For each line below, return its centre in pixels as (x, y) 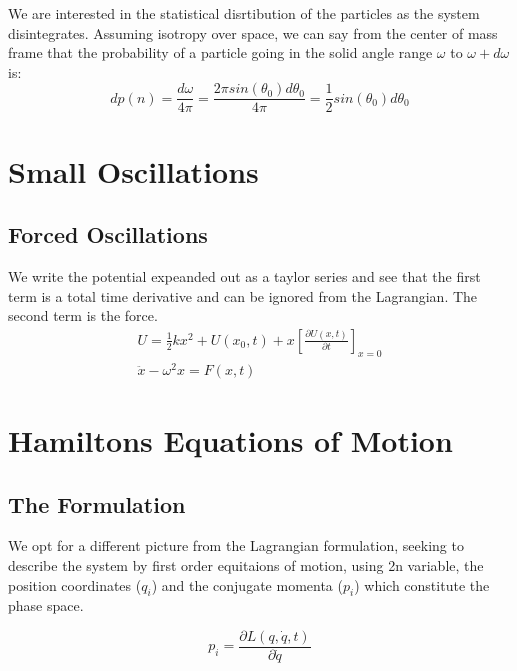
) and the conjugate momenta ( (247, 584)
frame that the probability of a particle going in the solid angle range (220, 52)
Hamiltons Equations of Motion (230, 439)
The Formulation (97, 503)
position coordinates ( (75, 584)
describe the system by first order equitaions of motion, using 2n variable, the (246, 564)
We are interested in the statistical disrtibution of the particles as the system (244, 13)
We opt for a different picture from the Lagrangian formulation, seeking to (236, 545)
